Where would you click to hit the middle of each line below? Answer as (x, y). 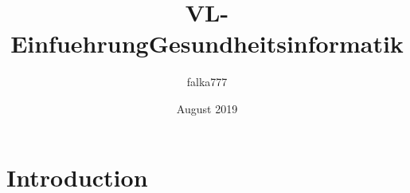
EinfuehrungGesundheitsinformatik (207, 43)
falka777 (207, 82)
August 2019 (207, 108)
